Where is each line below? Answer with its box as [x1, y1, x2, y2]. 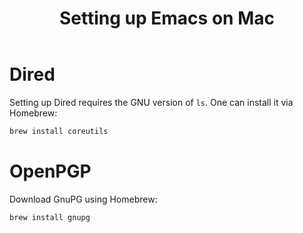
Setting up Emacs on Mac [59, 7, 275, 30]
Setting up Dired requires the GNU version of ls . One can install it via [9, 96, 294, 108]
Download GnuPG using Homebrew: [9, 193, 158, 205]
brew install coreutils [9, 126, 109, 136]
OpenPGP [9, 160, 92, 182]
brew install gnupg [9, 212, 91, 222]
